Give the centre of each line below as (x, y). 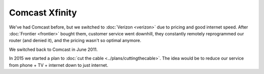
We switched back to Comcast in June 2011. (53, 49)
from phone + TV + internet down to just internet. (59, 65)
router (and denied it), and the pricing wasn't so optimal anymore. (75, 41)
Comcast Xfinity (43, 13)
